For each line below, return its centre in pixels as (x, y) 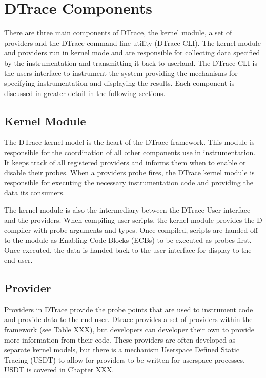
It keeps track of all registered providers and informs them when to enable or (125, 162)
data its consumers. (35, 192)
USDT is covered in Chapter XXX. (59, 370)
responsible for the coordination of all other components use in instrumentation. (130, 152)
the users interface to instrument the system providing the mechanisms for (121, 73)
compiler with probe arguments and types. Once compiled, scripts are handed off (131, 230)
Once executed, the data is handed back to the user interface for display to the (128, 250)
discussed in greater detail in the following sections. (85, 93)
